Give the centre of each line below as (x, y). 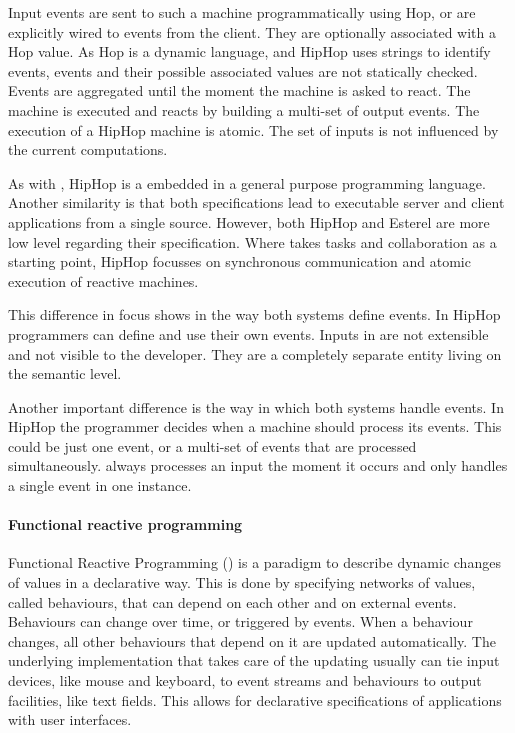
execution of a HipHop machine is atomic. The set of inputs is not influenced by (253, 129)
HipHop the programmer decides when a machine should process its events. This (255, 426)
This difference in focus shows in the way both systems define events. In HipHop (254, 314)
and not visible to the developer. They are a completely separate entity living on (255, 353)
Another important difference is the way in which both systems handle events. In (256, 406)
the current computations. (88, 149)
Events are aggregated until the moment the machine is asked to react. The (239, 90)
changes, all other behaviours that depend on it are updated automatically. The (252, 640)
